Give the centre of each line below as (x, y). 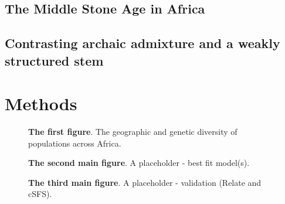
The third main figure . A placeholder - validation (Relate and (145, 182)
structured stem (54, 60)
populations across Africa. (75, 143)
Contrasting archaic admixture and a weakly (142, 43)
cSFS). (40, 194)
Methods (41, 103)
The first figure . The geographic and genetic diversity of (133, 132)
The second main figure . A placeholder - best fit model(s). (139, 163)
